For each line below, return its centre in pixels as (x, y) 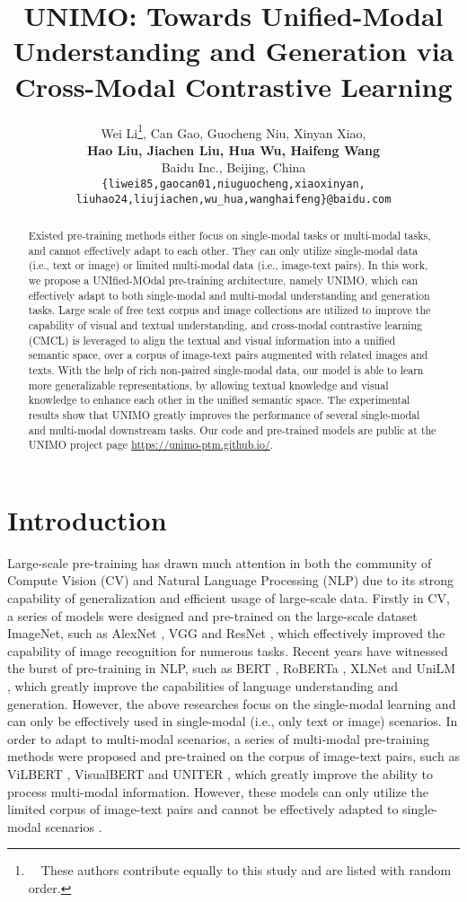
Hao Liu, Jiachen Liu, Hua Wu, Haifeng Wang (233, 149)
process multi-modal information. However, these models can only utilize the (218, 791)
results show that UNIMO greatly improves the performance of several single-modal (224, 414)
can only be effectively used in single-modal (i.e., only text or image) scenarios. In (233, 721)
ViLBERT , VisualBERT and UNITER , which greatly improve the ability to (220, 773)
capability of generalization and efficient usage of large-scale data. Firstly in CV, (229, 598)
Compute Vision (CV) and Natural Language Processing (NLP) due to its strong (231, 580)
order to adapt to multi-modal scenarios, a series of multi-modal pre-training (218, 738)
